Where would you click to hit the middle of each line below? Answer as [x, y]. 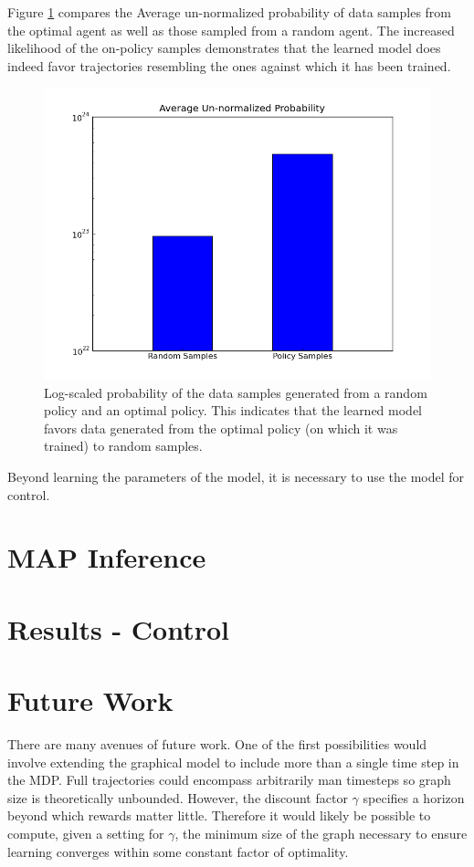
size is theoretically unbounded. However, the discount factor [178, 797]
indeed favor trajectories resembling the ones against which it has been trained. [229, 65]
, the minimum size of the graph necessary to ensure [321, 833]
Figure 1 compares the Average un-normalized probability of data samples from [229, 12]
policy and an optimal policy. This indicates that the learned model [233, 410]
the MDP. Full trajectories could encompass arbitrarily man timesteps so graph [229, 780]
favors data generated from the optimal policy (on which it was [221, 428]
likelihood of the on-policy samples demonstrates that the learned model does [224, 48]
